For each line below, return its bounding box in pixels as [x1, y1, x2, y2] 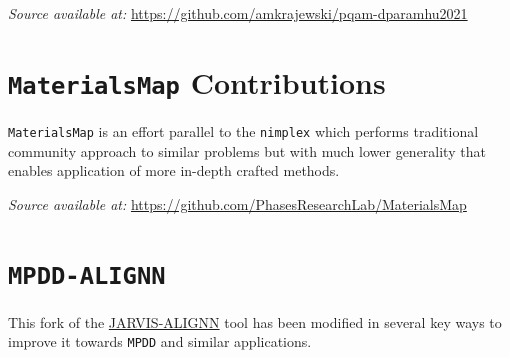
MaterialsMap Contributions [8, 61, 386, 102]
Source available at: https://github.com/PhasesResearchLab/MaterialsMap [8, 193, 467, 214]
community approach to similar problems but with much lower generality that [8, 140, 486, 161]
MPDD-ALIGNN [8, 262, 166, 291]
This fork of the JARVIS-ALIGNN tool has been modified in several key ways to [8, 311, 502, 332]
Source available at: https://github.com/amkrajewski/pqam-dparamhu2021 [8, 3, 468, 23]
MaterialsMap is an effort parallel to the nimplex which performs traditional [8, 120, 479, 141]
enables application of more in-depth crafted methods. [8, 160, 340, 181]
